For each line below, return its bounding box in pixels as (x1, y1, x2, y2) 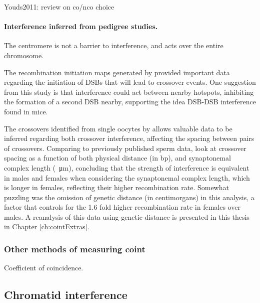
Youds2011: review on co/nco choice (4, 2, 114, 12)
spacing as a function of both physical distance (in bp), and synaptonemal (4, 153, 231, 163)
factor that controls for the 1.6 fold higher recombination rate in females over (4, 202, 240, 212)
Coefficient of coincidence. (4, 262, 83, 273)
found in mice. (4, 106, 48, 116)
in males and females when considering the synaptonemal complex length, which (4, 172, 250, 183)
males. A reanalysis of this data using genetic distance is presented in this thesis (4, 211, 249, 222)
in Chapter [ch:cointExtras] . (4, 221, 89, 232)
